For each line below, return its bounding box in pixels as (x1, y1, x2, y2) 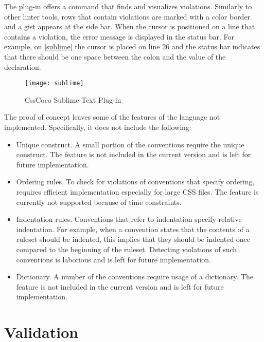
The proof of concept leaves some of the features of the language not (4, 111, 220, 122)
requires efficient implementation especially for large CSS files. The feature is (16, 186, 259, 197)
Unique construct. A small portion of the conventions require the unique (16, 139, 244, 149)
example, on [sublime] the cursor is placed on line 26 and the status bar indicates (4, 41, 260, 52)
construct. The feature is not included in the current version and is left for (16, 149, 251, 160)
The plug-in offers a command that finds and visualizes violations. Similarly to (4, 1, 252, 11)
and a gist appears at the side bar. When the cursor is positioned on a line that (4, 21, 255, 32)
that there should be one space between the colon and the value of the (4, 51, 226, 62)
